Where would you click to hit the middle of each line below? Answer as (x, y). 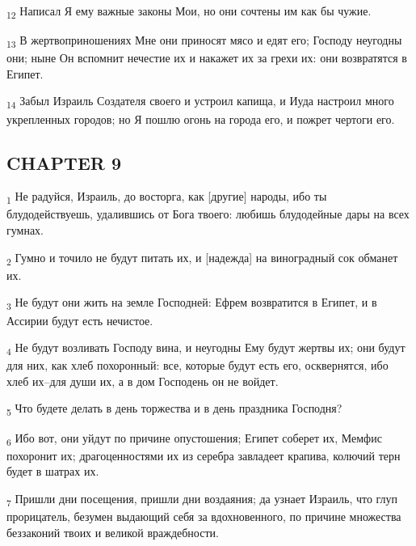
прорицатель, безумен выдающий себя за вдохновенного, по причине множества (204, 516)
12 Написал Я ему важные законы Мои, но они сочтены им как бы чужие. (189, 12)
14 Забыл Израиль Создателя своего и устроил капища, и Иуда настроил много (200, 102)
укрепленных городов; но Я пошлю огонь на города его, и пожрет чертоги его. (201, 119)
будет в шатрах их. (53, 471)
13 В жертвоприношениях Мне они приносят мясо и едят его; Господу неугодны (204, 41)
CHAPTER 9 (64, 162)
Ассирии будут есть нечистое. (80, 320)
